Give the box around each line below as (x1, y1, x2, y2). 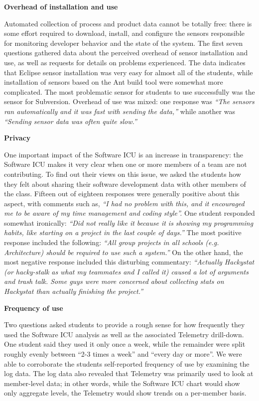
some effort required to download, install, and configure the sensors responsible (4, 28, 245, 38)
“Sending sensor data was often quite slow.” (4, 116, 137, 126)
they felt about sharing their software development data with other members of (4, 178, 246, 189)
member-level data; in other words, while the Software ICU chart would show (4, 378, 240, 388)
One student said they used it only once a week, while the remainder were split (4, 339, 246, 349)
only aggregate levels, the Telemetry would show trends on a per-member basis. (4, 388, 247, 398)
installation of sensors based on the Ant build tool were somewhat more (4, 77, 223, 87)
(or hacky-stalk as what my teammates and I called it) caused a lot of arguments (4, 266, 249, 276)
